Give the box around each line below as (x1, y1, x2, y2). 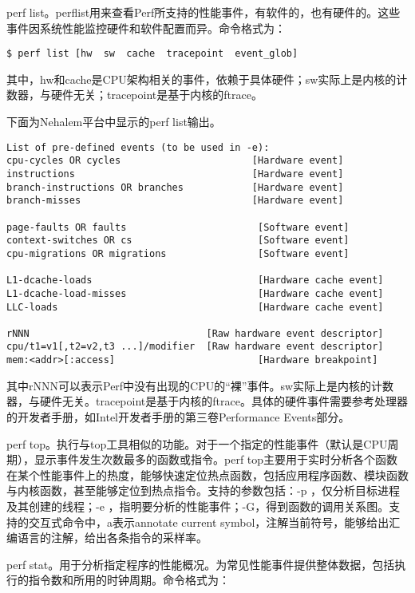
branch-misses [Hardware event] (6, 195, 344, 207)
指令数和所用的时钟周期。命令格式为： (28, 571, 230, 588)
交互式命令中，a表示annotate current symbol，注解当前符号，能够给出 (28, 513, 389, 530)
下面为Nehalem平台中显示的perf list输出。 (6, 113, 221, 130)
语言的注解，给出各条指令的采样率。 (17, 529, 207, 546)
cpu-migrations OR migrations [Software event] (6, 247, 350, 259)
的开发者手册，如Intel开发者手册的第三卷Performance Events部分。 (6, 408, 350, 425)
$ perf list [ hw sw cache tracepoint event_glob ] (6, 48, 298, 60)
